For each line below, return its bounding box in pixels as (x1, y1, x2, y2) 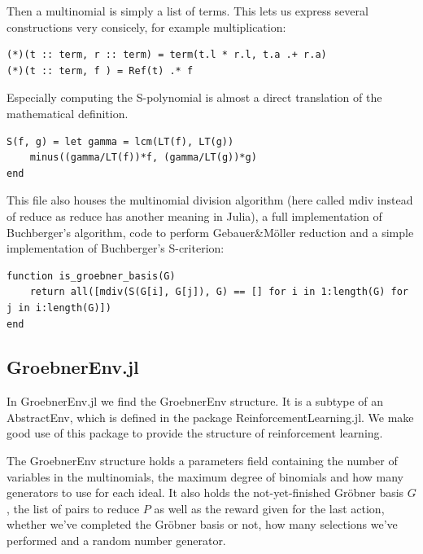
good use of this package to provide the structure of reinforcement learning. (7, 424, 383, 442)
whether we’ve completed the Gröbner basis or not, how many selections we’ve (7, 516, 398, 533)
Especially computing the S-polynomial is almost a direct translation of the (7, 89, 382, 106)
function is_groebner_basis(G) (7, 270, 176, 282)
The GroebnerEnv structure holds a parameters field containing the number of (7, 452, 398, 469)
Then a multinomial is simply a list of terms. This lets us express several (7, 2, 368, 19)
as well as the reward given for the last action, (154, 499, 385, 517)
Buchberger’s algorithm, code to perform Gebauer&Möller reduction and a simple (7, 223, 414, 240)
